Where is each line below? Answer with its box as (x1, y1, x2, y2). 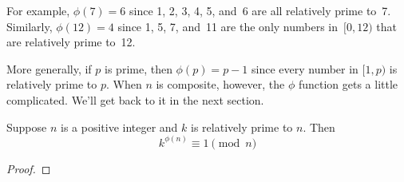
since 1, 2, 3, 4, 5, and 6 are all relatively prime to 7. (129, 2, 391, 18)
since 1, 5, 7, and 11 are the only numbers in (117, 18, 339, 34)
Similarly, (6, 18, 53, 34)
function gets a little (298, 76, 398, 93)
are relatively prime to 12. (6, 34, 136, 50)
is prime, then (105, 60, 172, 77)
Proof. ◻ (6, 160, 51, 176)
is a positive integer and (60, 118, 178, 135)
